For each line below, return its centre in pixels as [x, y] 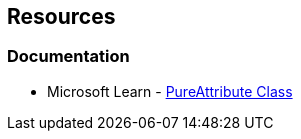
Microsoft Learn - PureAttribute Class [170, 91]
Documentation [68, 56]
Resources [61, 16]
